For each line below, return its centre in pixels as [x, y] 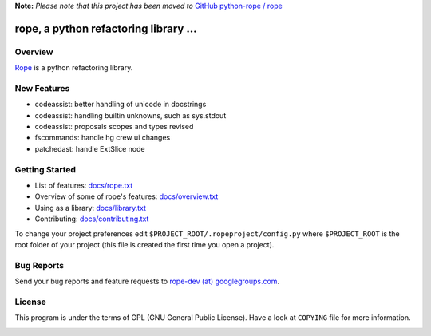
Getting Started [45, 169]
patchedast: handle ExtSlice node [90, 148]
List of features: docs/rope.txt [84, 185]
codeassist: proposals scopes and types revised [114, 127]
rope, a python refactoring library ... [106, 28]
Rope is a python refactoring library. [74, 68]
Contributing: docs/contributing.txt [92, 219]
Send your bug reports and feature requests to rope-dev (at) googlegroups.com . [147, 281]
